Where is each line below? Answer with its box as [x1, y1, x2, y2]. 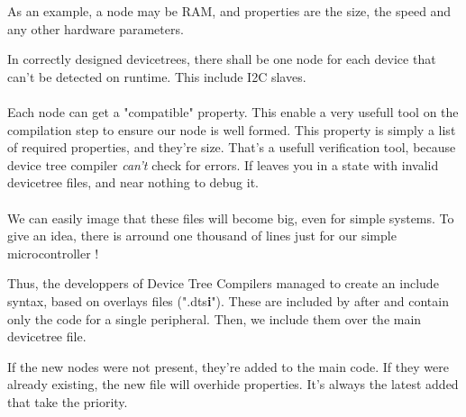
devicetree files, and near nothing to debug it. [7, 173, 260, 192]
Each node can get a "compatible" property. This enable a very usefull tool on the [7, 102, 459, 121]
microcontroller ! [7, 243, 99, 262]
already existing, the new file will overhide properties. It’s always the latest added [7, 375, 459, 394]
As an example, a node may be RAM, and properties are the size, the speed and [7, 2, 452, 20]
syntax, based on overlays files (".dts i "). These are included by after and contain [7, 291, 449, 310]
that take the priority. [7, 392, 128, 411]
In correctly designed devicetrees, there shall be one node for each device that [7, 50, 436, 68]
